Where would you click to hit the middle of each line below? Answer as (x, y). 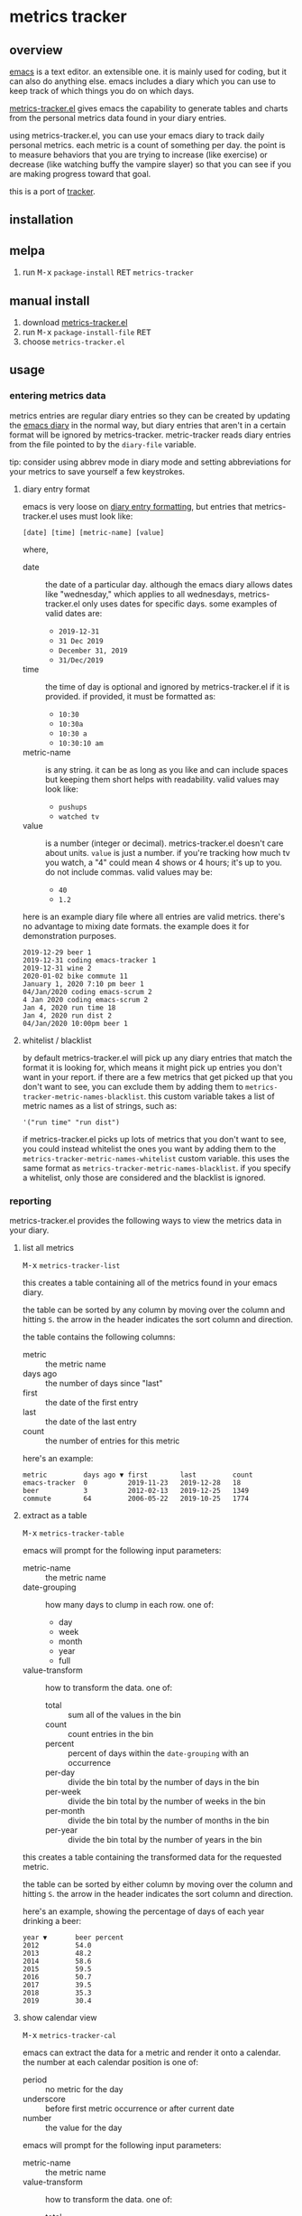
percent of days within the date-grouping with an (158, 1753)
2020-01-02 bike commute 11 (75, 976)
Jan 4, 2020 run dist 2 (67, 1015)
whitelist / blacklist (57, 1040)
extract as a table (55, 1515)
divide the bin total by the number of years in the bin (165, 1840)
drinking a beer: (52, 1921)
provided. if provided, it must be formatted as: (130, 696)
